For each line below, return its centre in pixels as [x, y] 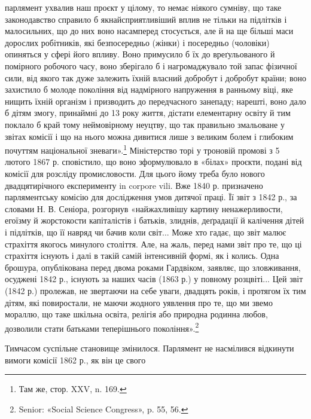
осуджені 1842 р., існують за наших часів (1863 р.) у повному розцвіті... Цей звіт [154, 279]
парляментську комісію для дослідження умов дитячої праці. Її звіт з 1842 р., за [151, 197]
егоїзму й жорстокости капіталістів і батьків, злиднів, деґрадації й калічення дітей [155, 220]
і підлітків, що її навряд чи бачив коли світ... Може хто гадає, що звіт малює [146, 232]
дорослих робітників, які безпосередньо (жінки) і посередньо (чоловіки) [137, 42]
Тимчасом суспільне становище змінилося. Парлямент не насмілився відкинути [150, 348]
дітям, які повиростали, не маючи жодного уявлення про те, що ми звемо [139, 302]
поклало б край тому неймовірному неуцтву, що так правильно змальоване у [145, 124]
